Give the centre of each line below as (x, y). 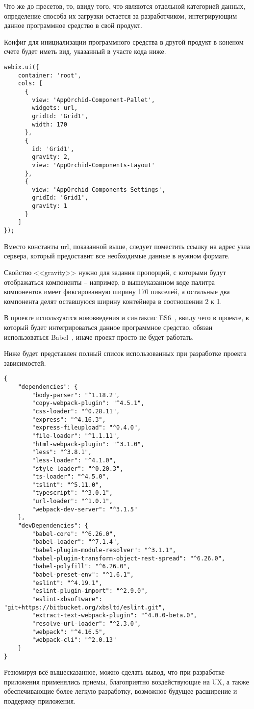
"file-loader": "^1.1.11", (76, 436)
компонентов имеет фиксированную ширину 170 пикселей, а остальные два (117, 291)
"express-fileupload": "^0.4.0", (87, 428)
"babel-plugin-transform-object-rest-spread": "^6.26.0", (129, 558)
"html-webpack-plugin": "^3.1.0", (88, 444)
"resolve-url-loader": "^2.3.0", (87, 623)
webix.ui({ (22, 67)
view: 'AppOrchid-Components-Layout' (93, 165)
